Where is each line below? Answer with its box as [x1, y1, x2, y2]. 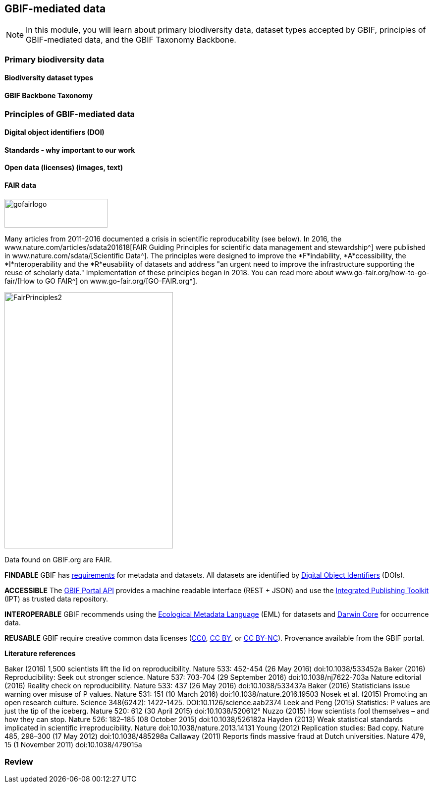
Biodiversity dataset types [4, 73, 94, 82]
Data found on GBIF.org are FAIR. [4, 555, 112, 564]
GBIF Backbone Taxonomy [4, 91, 93, 100]
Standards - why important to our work [4, 145, 135, 154]
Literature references [4, 649, 76, 658]
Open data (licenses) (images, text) [4, 163, 123, 172]
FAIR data [4, 181, 37, 190]
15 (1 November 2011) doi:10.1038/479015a [4, 740, 142, 749]
